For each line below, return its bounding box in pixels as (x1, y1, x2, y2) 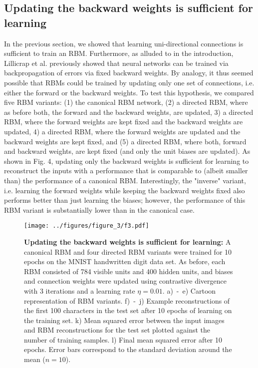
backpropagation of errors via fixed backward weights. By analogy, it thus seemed (4, 67, 254, 78)
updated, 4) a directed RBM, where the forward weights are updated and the (4, 126, 241, 136)
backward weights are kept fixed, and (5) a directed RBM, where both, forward (4, 136, 247, 146)
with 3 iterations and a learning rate (24, 285, 135, 296)
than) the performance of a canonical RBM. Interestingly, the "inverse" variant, (4, 175, 246, 185)
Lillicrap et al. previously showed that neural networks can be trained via (4, 57, 229, 68)
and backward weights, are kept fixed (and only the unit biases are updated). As (4, 146, 251, 156)
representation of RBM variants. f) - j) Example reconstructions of (24, 295, 230, 306)
